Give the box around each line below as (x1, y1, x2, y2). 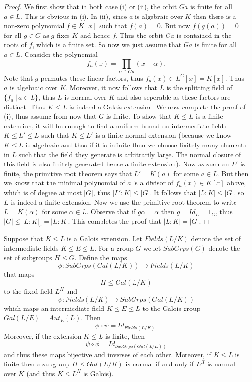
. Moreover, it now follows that (66, 82, 157, 92)
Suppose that (4, 233, 43, 243)
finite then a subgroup (4, 359, 70, 369)
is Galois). (83, 368, 114, 378)
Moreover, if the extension (4, 330, 82, 341)
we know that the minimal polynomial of (4, 178, 125, 188)
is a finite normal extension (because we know (95, 130, 232, 140)
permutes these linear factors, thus (40, 73, 143, 83)
